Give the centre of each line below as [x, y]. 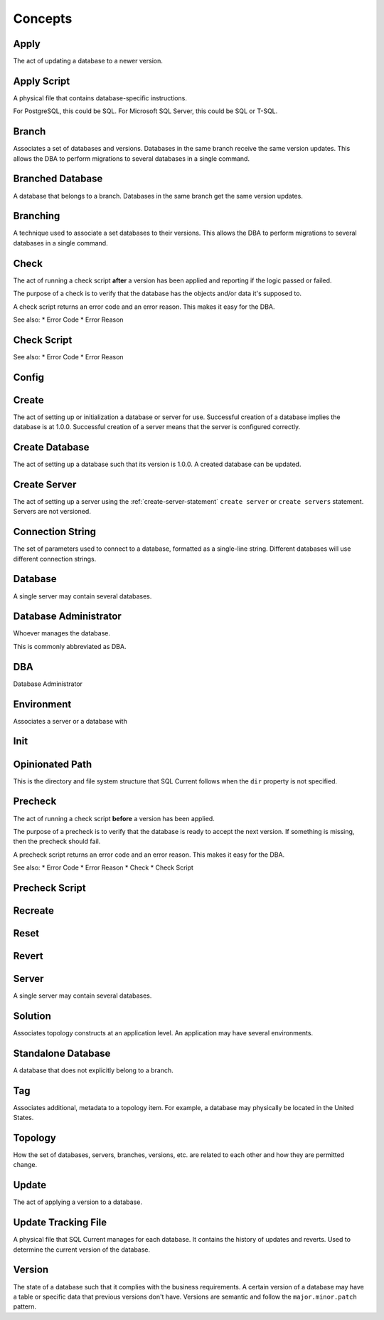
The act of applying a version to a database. [78, 1202]
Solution [32, 1016]
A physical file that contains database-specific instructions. [100, 98]
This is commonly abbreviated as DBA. [70, 646]
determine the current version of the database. [82, 1250]
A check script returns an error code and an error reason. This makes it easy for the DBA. [144, 307]
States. [23, 1118]
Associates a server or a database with [70, 721]
